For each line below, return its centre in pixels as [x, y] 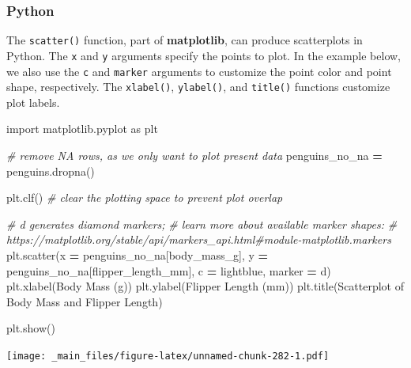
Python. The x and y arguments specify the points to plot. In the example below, [204, 55]
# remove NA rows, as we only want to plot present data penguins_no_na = [194, 156]
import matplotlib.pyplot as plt [82, 129]
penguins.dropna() [51, 171]
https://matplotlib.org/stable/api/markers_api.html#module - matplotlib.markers [199, 239]
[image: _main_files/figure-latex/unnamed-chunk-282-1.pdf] [168, 356]
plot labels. [33, 102]
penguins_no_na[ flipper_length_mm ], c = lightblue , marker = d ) [169, 270]
